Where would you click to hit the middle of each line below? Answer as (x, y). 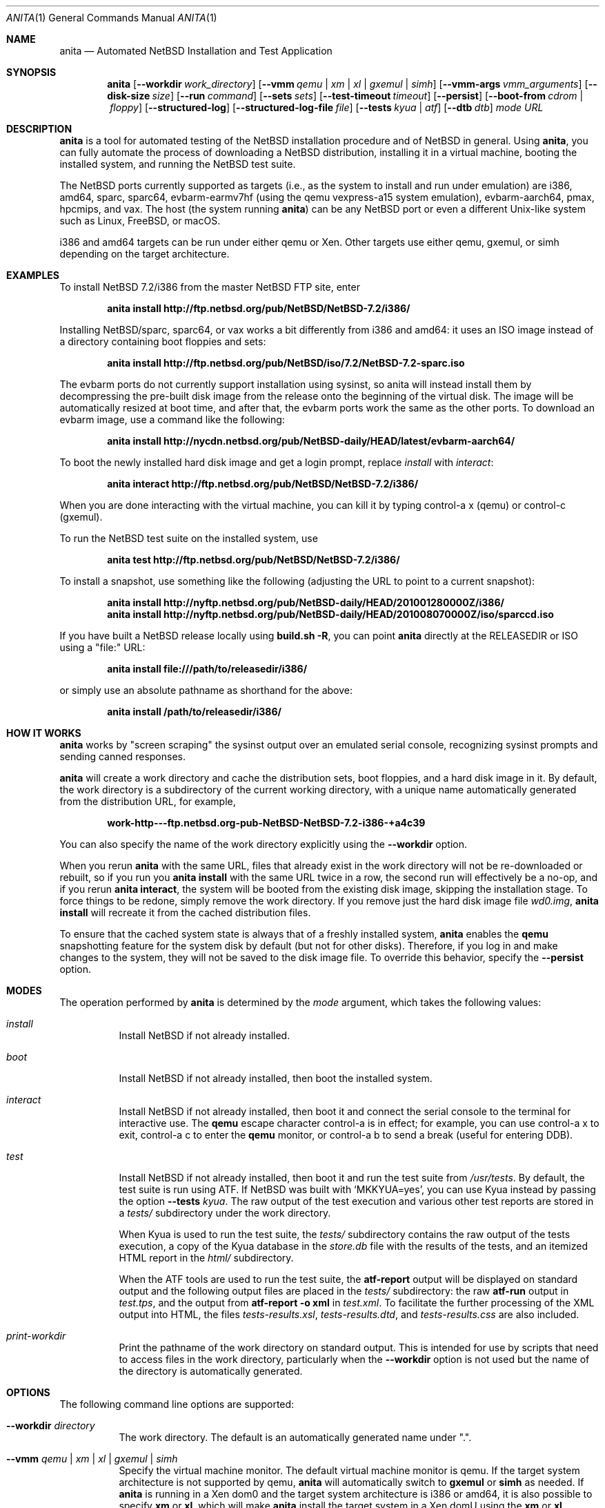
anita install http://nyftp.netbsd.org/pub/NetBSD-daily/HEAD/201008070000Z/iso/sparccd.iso (330, 614)
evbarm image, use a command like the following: (172, 419)
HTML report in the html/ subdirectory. (206, 1258)
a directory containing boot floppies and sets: (163, 341)
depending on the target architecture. (145, 254)
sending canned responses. (122, 756)
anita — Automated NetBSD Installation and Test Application (196, 51)
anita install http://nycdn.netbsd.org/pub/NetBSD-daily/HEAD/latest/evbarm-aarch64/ (311, 441)
